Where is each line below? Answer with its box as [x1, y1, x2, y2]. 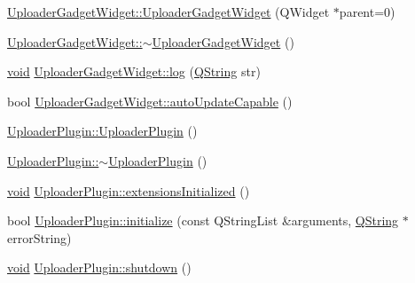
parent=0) [339, 3, 395, 20]
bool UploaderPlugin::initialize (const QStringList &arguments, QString [7, 211, 399, 230]
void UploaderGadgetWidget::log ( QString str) [7, 62, 261, 81]
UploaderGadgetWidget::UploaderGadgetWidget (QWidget [7, 3, 330, 20]
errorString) [7, 228, 72, 247]
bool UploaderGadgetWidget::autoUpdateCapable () [7, 91, 293, 110]
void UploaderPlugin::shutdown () [7, 258, 192, 277]
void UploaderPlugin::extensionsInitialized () [7, 181, 250, 200]
